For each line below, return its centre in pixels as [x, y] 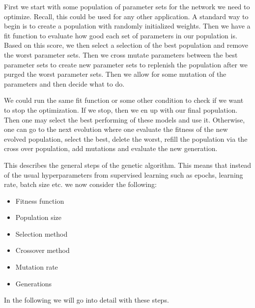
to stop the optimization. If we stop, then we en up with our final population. [121, 109]
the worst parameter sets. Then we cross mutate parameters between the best [121, 54]
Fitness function [40, 200]
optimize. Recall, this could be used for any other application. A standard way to [126, 16]
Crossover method [42, 250]
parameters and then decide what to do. [64, 83]
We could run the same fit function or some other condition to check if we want [124, 100]
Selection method [42, 233]
